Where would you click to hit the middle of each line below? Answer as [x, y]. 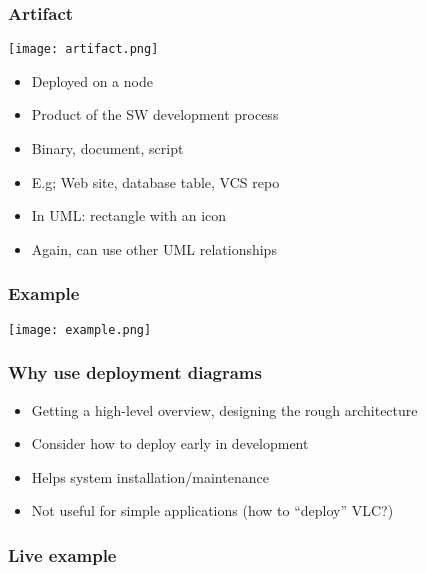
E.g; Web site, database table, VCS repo [155, 181]
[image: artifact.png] [83, 49]
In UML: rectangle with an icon [129, 215]
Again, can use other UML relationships [154, 248]
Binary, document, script [107, 148]
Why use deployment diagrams [135, 372]
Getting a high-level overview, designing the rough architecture [224, 409]
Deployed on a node [92, 80]
